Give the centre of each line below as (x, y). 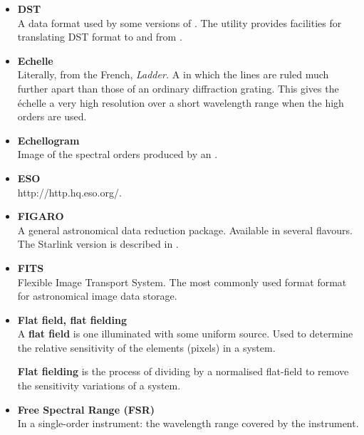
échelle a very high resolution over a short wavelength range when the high (181, 102)
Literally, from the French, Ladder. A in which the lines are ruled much (173, 74)
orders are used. (52, 116)
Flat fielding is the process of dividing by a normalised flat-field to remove (183, 371)
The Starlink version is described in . (98, 244)
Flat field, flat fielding (72, 319)
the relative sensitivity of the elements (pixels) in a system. (146, 347)
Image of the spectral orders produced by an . (118, 154)
